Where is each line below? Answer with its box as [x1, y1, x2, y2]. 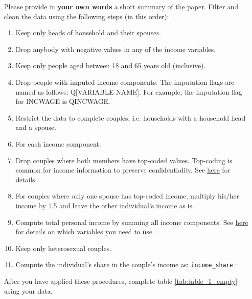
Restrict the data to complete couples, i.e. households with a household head [15, 112, 246, 123]
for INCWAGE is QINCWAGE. [15, 96, 111, 106]
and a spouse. [15, 122, 56, 132]
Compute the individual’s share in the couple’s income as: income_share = [15, 259, 239, 270]
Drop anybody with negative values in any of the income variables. [15, 44, 216, 54]
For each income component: [15, 138, 101, 149]
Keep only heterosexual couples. [15, 243, 112, 253]
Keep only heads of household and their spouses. [15, 27, 161, 38]
